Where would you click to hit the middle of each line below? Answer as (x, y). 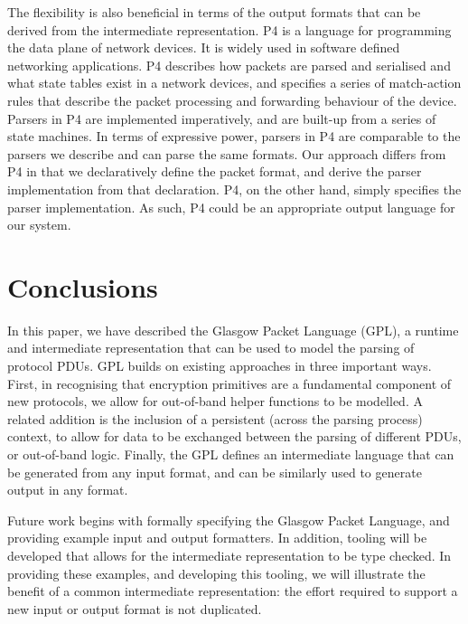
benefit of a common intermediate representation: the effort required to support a (233, 591)
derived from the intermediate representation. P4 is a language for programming (229, 29)
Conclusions (83, 286)
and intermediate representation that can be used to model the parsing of (211, 348)
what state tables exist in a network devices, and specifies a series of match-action (234, 83)
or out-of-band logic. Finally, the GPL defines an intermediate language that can (231, 454)
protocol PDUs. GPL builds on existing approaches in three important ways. (220, 366)
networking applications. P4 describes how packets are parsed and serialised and (229, 65)
